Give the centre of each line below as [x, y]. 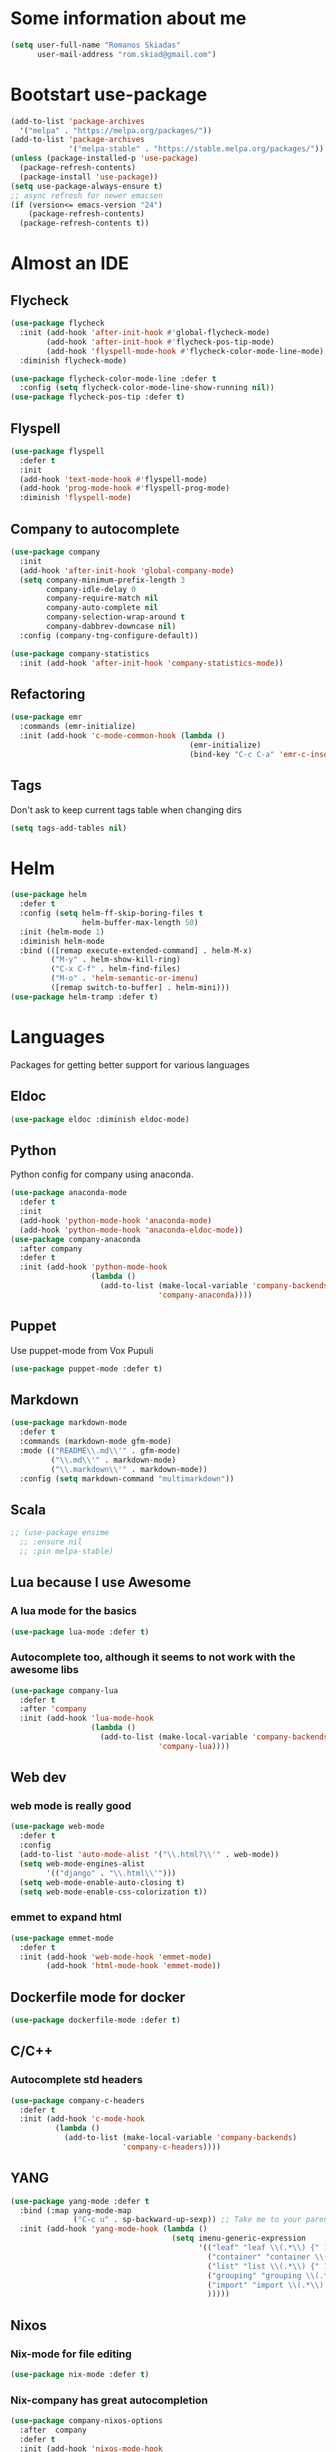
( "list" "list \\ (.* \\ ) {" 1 [267, 2266]
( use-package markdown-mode [69, 1423]
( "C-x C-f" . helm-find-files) [116, 969]
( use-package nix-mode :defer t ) [80, 2375]
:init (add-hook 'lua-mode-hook [87, 1718]
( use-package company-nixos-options [86, 2421]
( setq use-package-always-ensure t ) [86, 186]
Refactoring [48, 693]
